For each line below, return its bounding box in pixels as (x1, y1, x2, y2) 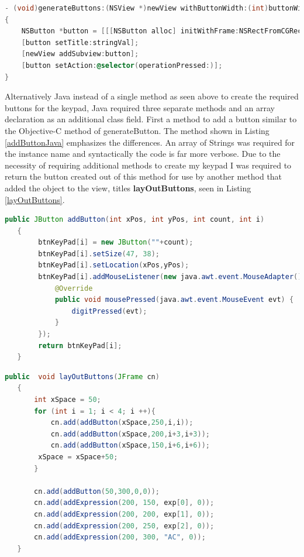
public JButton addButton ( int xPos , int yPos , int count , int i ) (5, 215, 265, 224)
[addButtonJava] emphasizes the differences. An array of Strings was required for (5, 136, 295, 148)
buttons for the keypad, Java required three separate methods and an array (5, 101, 275, 114)
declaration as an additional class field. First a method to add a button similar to (5, 113, 297, 125)
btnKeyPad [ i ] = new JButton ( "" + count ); (38, 238, 194, 247)
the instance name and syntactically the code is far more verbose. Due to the (5, 147, 281, 160)
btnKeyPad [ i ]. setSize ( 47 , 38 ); (38, 249, 160, 258)
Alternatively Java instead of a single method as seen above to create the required (5, 90, 299, 102)
